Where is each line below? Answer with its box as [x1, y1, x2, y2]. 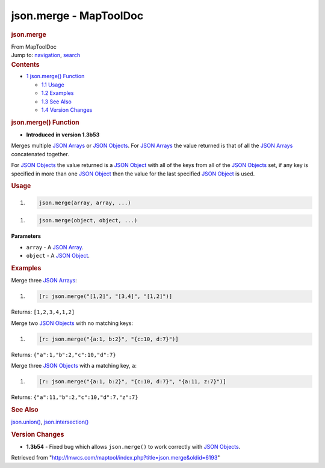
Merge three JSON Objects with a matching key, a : [11, 362, 137, 369]
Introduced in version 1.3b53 [26, 131, 100, 138]
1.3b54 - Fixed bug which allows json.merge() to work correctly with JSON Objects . [26, 443, 241, 451]
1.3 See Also [41, 98, 72, 105]
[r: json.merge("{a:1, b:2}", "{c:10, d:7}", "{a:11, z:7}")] [39, 378, 226, 384]
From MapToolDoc [11, 43, 57, 50]
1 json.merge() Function [26, 73, 85, 80]
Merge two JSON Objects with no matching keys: [11, 319, 134, 327]
